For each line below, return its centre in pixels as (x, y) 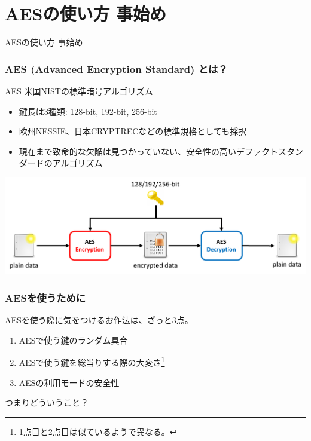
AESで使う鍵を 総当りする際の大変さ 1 (92, 362)
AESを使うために (45, 298)
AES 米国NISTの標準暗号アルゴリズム (79, 91)
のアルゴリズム (73, 163)
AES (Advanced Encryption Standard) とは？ (116, 68)
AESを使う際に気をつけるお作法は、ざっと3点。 (99, 320)
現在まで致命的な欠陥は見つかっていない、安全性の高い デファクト (149, 151)
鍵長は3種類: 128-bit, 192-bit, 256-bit (88, 111)
